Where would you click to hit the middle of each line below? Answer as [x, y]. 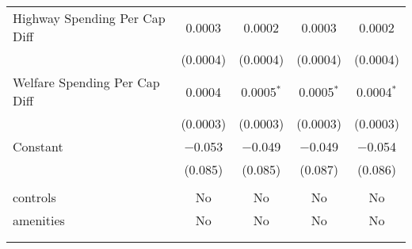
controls [34, 197]
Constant [38, 146]
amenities [39, 220]
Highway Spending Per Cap [89, 18]
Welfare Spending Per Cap [86, 82]
